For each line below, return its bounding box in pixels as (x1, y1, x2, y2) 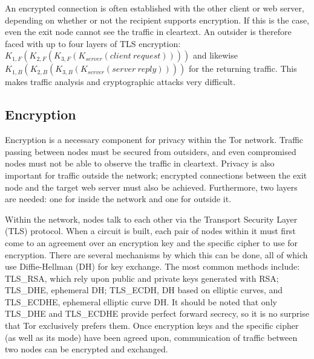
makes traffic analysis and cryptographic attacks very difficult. (5, 75, 236, 88)
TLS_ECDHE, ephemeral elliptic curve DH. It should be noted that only (5, 295, 277, 308)
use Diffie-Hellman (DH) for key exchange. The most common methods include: (5, 260, 300, 273)
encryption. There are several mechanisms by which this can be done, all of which (5, 248, 308, 261)
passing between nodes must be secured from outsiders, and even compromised (5, 145, 296, 157)
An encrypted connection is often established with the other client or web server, (5, 2, 304, 14)
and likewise (192, 49, 238, 62)
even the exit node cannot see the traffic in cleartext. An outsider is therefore (5, 25, 292, 38)
